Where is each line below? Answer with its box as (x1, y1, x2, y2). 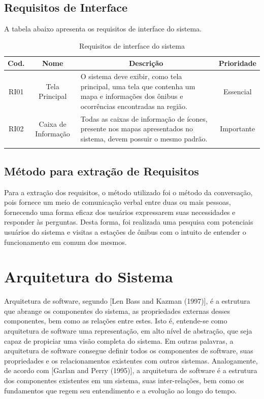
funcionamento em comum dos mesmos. (4, 236, 127, 247)
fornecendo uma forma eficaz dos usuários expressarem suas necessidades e (4, 206, 236, 217)
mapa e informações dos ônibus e (80, 91, 183, 101)
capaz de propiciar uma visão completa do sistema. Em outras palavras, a (4, 335, 234, 346)
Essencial (223, 86, 252, 96)
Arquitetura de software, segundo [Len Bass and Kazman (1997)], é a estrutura (4, 296, 250, 306)
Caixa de (39, 118, 67, 129)
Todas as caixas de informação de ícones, (80, 113, 208, 124)
